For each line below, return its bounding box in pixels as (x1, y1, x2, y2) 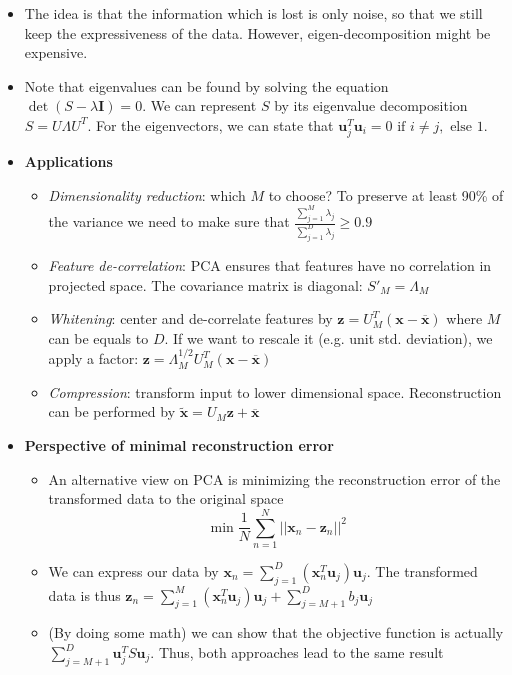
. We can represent (142, 95, 257, 116)
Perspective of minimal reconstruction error (24, 434, 334, 455)
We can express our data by (48, 560, 219, 581)
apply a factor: (48, 348, 139, 369)
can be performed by (48, 401, 176, 422)
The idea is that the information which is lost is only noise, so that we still (24, 3, 483, 23)
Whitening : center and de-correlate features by (48, 308, 333, 329)
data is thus (48, 584, 121, 605)
